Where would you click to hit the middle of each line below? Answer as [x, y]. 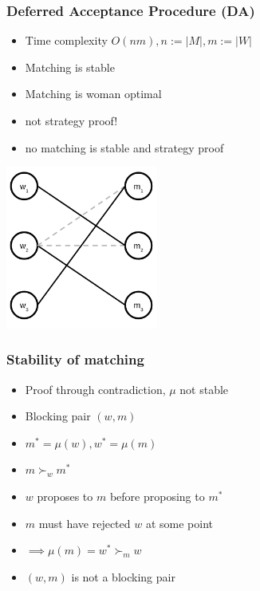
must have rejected [85, 523]
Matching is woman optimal [93, 94]
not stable [204, 389]
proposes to [65, 496]
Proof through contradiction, [95, 389]
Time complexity [66, 40]
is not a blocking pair [123, 576]
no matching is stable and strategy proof [124, 147]
